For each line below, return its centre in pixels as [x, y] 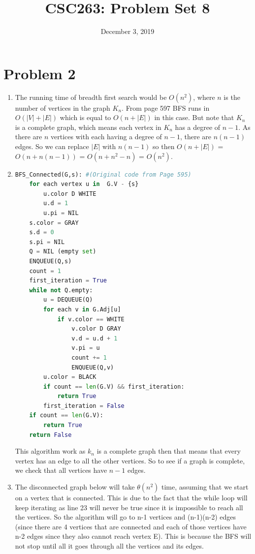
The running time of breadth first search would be [91, 97]
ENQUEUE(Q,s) [50, 261]
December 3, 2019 [127, 31]
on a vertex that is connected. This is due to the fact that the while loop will [131, 498]
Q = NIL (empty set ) [63, 252]
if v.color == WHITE [91, 319]
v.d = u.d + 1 [95, 338]
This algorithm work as [50, 451]
